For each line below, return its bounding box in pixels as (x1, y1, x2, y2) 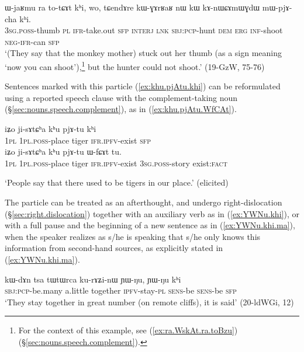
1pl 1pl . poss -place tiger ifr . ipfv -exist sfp (5, 134, 151, 146)
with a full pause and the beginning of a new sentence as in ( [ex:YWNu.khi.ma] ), (5, 219, 295, 231)
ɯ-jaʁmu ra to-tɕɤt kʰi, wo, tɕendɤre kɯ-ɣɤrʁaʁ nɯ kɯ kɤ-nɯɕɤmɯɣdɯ (5, 1, 260, 13)
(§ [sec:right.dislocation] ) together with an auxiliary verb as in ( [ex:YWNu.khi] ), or (5, 207, 299, 219)
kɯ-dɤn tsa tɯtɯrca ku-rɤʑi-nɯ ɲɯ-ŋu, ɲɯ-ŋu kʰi (5, 273, 181, 285)
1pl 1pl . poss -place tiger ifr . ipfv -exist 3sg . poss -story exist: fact (5, 156, 227, 169)
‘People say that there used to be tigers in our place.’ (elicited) (5, 176, 229, 189)
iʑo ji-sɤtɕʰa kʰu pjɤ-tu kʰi (5, 123, 96, 134)
